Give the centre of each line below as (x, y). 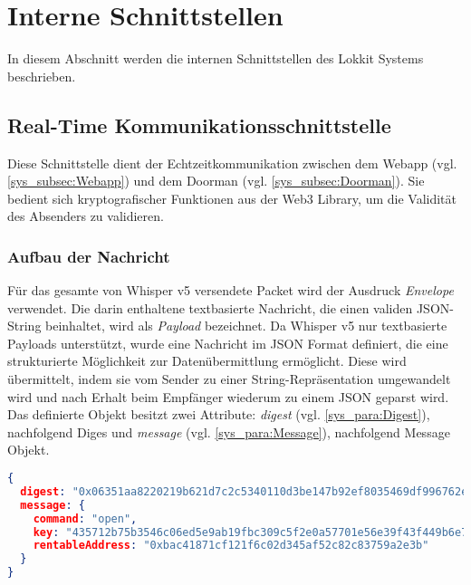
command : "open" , (85, 518)
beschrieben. (42, 76)
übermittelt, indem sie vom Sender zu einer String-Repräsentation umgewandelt (229, 379)
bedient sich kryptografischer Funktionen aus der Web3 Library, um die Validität (232, 198)
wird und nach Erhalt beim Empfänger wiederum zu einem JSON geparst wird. (228, 396)
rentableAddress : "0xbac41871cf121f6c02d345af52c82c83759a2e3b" (231, 546)
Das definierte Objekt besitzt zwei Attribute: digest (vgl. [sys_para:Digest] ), (219, 414)
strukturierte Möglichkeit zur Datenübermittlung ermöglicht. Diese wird (207, 361)
